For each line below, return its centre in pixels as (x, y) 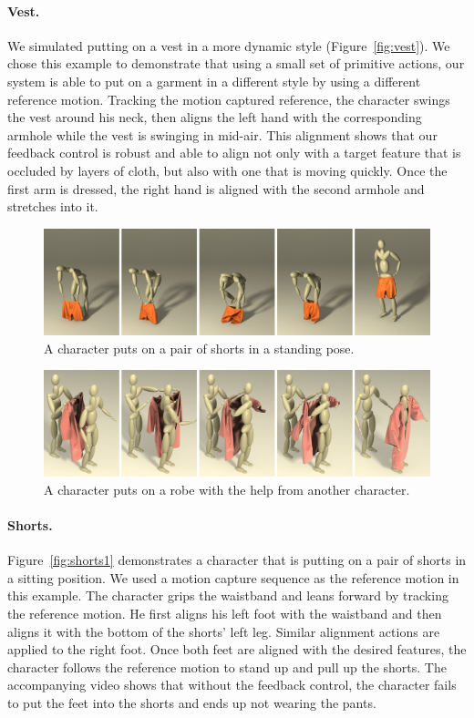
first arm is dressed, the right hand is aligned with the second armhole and (216, 188)
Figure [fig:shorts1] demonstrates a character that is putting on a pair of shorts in (237, 560)
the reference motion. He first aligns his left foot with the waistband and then (225, 614)
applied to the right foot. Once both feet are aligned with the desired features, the (237, 649)
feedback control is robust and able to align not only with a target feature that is (234, 153)
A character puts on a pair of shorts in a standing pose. (199, 348)
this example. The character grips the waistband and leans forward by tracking (228, 595)
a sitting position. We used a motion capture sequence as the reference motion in (233, 577)
